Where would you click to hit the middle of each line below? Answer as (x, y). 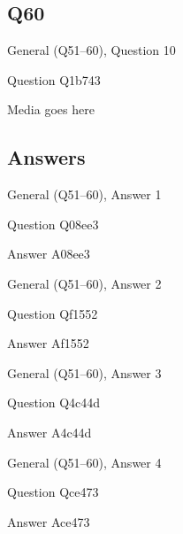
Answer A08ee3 (49, 254)
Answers (46, 157)
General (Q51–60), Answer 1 (84, 194)
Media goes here (51, 109)
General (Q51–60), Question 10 (91, 50)
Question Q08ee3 (53, 224)
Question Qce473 (53, 492)
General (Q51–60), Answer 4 (84, 462)
